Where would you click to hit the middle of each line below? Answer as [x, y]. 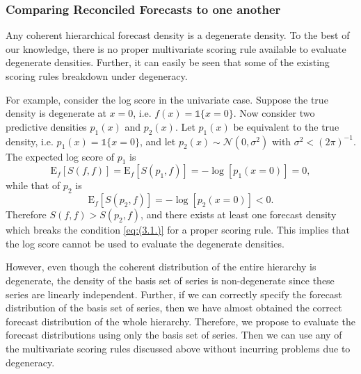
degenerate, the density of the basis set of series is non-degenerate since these [170, 280]
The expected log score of [60, 156]
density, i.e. [30, 141]
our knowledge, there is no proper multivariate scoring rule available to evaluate [176, 48]
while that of [33, 185]
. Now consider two [274, 113]
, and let [158, 141]
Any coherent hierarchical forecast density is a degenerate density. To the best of [178, 35]
